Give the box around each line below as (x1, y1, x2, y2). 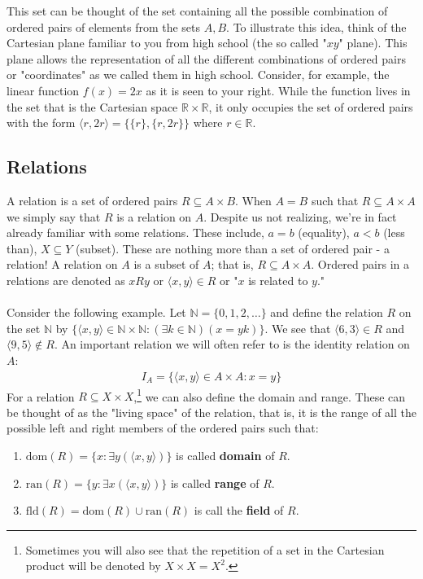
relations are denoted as (7, 271, 125, 288)
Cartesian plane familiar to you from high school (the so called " (7, 34, 327, 51)
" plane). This (338, 34, 408, 51)
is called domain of (176, 446, 275, 463)
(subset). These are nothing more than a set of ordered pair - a (76, 239, 390, 257)
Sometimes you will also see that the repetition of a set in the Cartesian (25, 541, 385, 558)
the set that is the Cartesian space (7, 98, 178, 115)
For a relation (7, 388, 75, 405)
